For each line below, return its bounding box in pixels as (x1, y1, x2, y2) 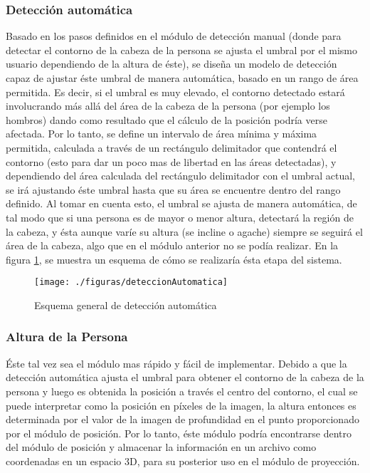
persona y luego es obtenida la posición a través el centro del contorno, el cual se (6, 383, 358, 398)
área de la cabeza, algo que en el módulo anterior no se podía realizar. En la (6, 238, 339, 253)
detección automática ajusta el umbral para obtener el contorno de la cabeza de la (6, 370, 364, 385)
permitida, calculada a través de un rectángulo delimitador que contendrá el (6, 140, 337, 155)
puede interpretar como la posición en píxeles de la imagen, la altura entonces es (6, 397, 356, 412)
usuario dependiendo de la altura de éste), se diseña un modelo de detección (6, 56, 337, 71)
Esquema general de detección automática (34, 297, 217, 312)
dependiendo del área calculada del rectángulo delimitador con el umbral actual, (6, 168, 355, 183)
